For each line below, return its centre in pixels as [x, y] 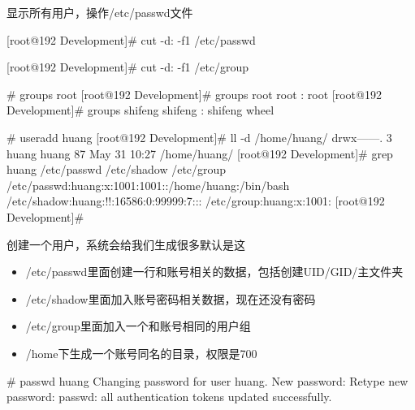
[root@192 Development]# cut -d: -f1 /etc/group [128, 67]
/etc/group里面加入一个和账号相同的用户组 [138, 326]
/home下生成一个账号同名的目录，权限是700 [141, 353]
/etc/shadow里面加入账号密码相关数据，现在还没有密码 [171, 298]
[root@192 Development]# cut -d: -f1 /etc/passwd [131, 39]
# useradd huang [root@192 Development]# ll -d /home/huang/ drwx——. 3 [199, 137]
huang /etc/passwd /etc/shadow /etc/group [117, 169]
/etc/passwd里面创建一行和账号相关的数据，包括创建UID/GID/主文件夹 [214, 272]
